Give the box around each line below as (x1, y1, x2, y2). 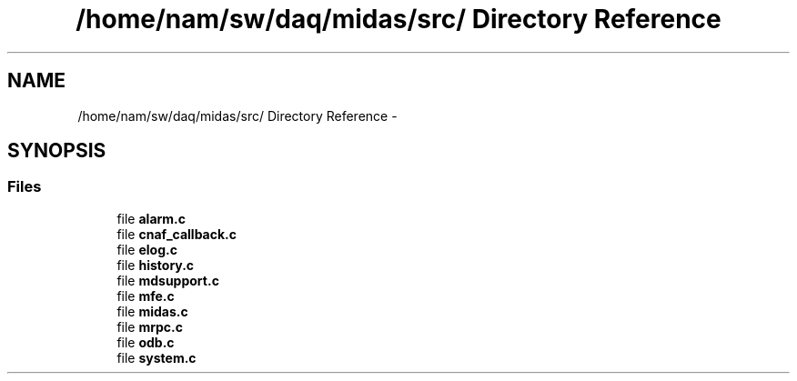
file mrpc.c (116, 318, 184, 335)
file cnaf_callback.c (116, 226, 237, 242)
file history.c (116, 256, 195, 273)
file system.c (116, 349, 197, 366)
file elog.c (116, 241, 177, 257)
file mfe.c (116, 287, 175, 304)
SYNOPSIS (7, 139, 106, 163)
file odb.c (116, 334, 175, 350)
